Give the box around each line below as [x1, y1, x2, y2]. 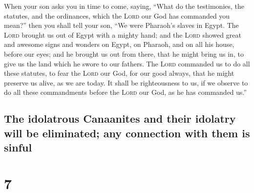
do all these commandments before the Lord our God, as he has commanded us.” [4, 87, 247, 97]
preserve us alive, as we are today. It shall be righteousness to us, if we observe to [4, 77, 248, 87]
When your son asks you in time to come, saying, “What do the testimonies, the [4, 1, 245, 11]
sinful [4, 140, 32, 155]
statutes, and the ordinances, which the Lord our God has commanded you [4, 10, 230, 21]
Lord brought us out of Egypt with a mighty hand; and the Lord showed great [4, 29, 241, 40]
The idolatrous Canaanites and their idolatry [4, 111, 236, 126]
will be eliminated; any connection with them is [4, 125, 250, 140]
